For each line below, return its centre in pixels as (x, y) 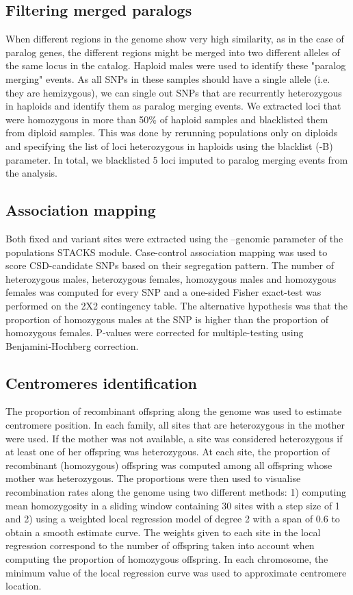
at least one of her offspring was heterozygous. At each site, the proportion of (168, 452)
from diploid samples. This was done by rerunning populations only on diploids (172, 132)
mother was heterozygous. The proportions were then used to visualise (153, 478)
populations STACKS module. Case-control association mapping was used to (167, 252)
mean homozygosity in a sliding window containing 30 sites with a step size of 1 (173, 505)
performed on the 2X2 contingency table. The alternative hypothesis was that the (177, 305)
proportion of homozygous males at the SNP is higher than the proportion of (167, 319)
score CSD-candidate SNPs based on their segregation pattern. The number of (170, 265)
